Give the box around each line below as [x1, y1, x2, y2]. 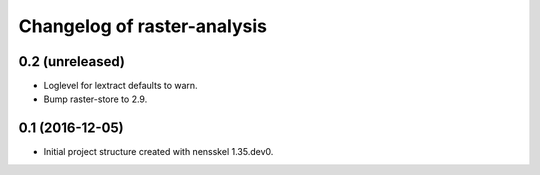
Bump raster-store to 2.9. [43, 93, 148, 105]
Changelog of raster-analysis [18, 15, 267, 37]
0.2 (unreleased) [18, 53, 125, 70]
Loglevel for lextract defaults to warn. [43, 80, 199, 92]
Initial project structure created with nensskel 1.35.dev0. [43, 146, 274, 158]
